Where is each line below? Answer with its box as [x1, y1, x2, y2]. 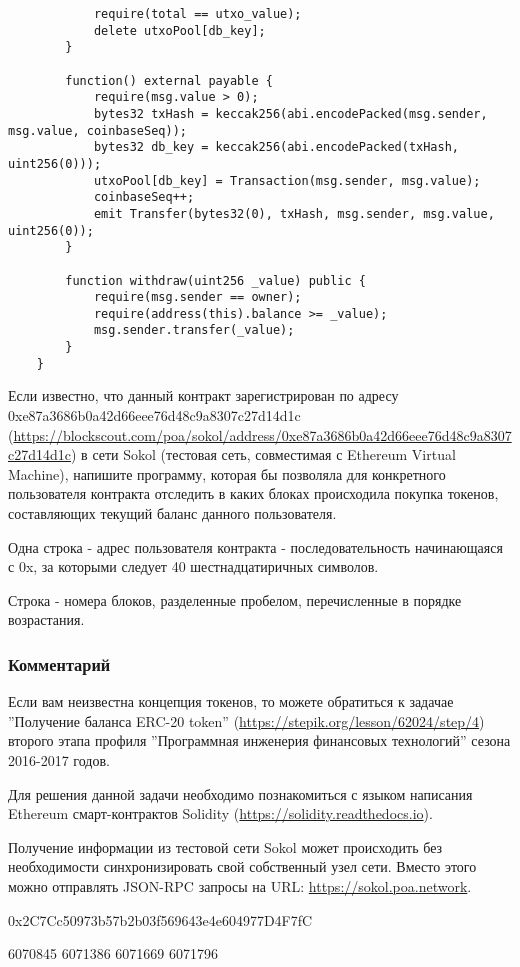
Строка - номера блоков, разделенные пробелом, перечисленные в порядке [8, 589, 462, 610]
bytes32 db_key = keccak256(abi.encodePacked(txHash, [93, 140, 460, 155]
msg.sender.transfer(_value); [93, 323, 295, 338]
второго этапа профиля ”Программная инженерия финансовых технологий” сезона [8, 730, 511, 751]
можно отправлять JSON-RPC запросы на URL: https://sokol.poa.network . [8, 875, 472, 896]
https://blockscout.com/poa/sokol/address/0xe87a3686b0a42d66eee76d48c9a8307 [13, 424, 512, 445]
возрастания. [8, 609, 85, 630]
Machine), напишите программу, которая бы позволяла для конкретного [8, 463, 446, 484]
